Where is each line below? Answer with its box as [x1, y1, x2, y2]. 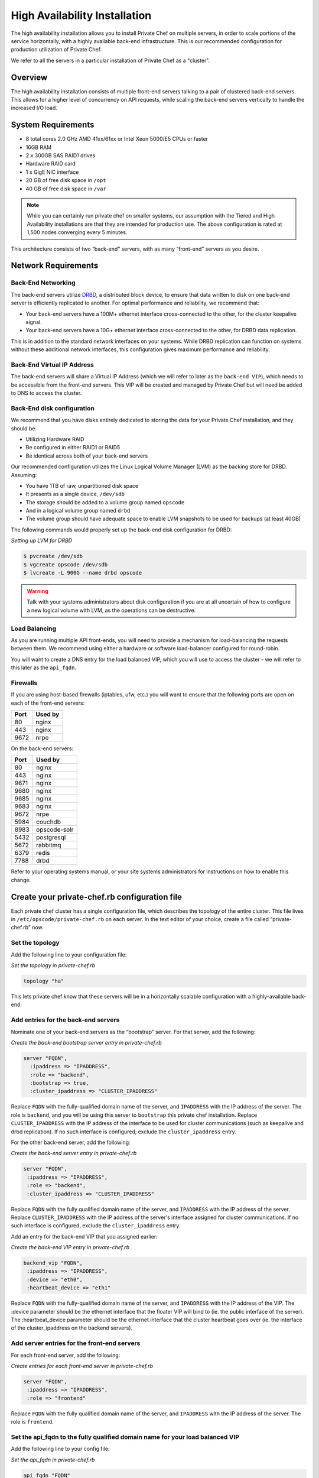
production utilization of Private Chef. [11, 46, 102, 53]
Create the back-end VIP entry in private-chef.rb [11, 1244, 130, 1251]
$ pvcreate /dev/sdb [23, 553, 83, 560]
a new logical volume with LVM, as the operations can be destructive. [27, 607, 196, 614]
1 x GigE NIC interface [25, 168, 79, 176]
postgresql [36, 834, 66, 842]
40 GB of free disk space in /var [25, 185, 106, 192]
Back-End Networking [11, 278, 76, 287]
